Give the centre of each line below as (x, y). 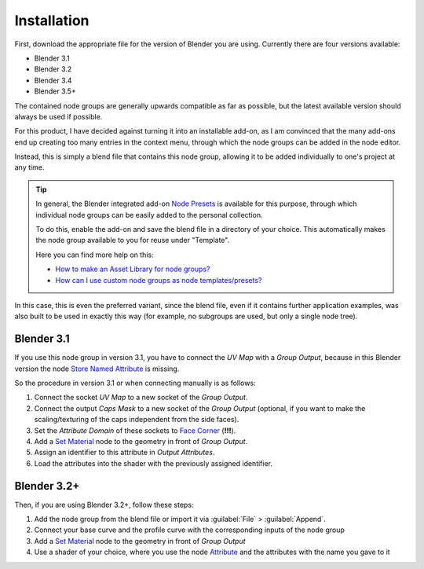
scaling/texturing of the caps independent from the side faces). (137, 420)
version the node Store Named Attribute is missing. (97, 369)
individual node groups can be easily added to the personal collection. (149, 215)
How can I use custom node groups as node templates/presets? (159, 280)
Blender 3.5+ (55, 91)
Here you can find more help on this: (95, 255)
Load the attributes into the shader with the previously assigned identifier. (154, 463)
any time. (29, 167)
